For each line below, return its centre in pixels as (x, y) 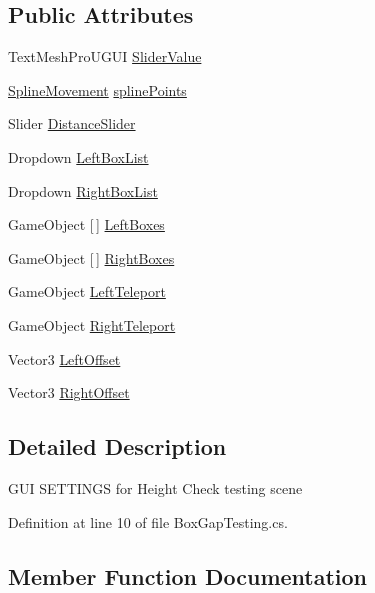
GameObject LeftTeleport (87, 291)
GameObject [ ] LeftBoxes (86, 224)
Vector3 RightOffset (69, 392)
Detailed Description (117, 446)
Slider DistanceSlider (72, 123)
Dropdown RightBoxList (83, 190)
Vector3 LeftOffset (64, 358)
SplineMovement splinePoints (97, 89)
